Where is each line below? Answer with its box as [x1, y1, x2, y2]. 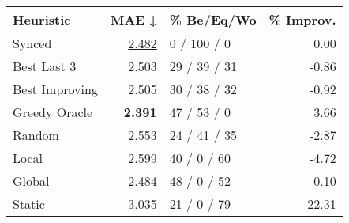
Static [13, 195, 45, 213]
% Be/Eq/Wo [169, 10, 257, 28]
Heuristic [13, 10, 71, 28]
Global [13, 172, 50, 190]
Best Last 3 [13, 57, 77, 75]
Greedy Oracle [13, 103, 93, 121]
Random [13, 126, 59, 144]
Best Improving [13, 80, 98, 98]
